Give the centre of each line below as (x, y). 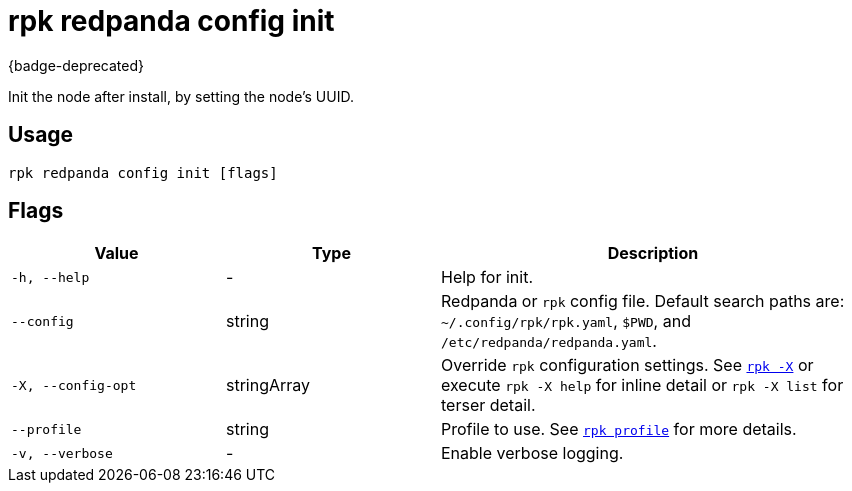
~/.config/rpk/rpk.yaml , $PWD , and (566, 321)
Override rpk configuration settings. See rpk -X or (627, 365)
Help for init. (487, 277)
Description (653, 253)
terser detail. (488, 405)
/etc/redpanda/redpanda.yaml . (549, 341)
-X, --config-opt (74, 385)
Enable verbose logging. (532, 453)
